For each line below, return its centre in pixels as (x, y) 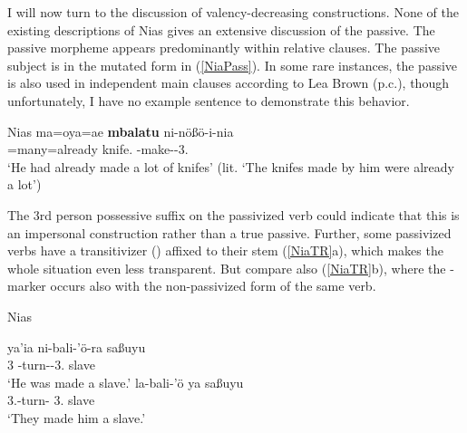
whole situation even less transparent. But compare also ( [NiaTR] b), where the (227, 268)
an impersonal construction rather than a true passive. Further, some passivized (229, 232)
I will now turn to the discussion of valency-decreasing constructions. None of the (233, 12)
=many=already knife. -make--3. (98, 149)
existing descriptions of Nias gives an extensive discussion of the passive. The (221, 29)
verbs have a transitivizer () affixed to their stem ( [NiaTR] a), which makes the (225, 250)
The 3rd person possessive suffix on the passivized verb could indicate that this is (233, 214)
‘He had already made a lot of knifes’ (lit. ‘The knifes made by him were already (231, 166)
